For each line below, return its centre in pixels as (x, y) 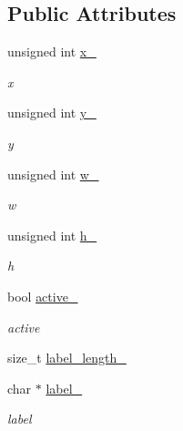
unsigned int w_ (53, 174)
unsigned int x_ (52, 51)
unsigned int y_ (52, 113)
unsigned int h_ (52, 235)
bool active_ (43, 296)
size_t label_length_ (67, 358)
